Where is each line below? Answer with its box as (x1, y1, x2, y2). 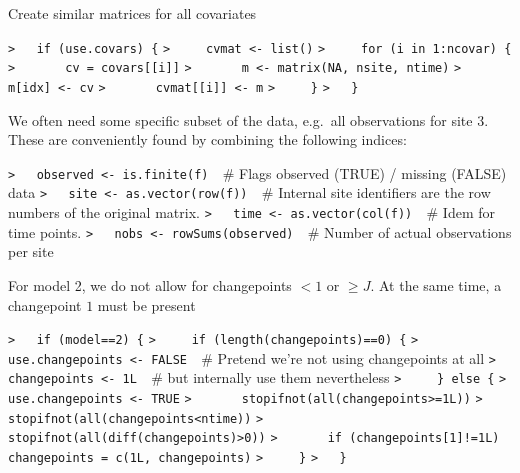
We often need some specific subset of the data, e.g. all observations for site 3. (8, 109, 489, 130)
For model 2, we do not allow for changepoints (8, 274, 292, 295)
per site (8, 241, 54, 262)
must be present (97, 294, 196, 315)
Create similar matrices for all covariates (8, 3, 257, 23)
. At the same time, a (370, 274, 502, 295)
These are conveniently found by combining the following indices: (8, 129, 407, 150)
